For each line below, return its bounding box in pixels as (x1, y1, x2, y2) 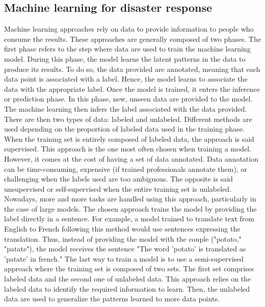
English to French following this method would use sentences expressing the (4, 223, 241, 234)
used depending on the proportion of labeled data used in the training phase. (4, 123, 245, 134)
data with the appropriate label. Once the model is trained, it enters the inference (4, 83, 260, 94)
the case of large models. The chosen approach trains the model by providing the (4, 203, 257, 214)
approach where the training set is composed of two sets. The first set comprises (4, 263, 254, 274)
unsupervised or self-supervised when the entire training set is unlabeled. (4, 183, 232, 194)
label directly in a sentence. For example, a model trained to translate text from (4, 213, 254, 224)
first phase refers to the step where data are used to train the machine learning (4, 43, 251, 54)
